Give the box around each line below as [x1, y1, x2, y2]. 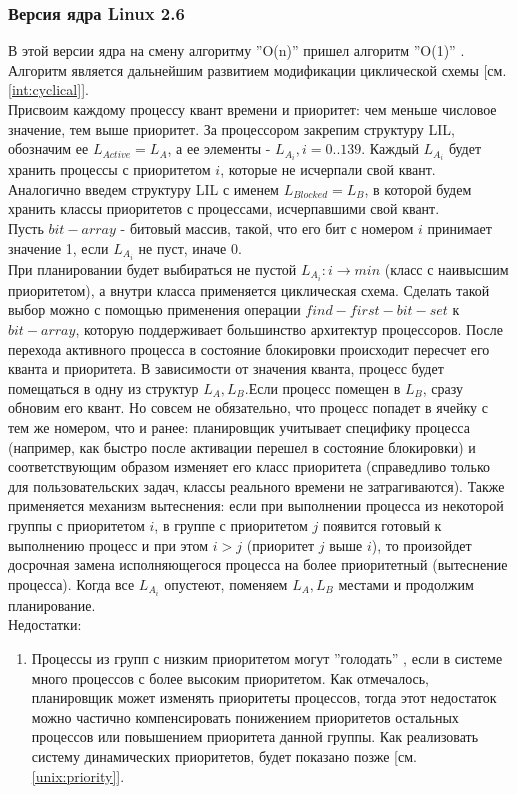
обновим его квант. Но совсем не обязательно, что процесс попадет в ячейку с [8, 397, 488, 418]
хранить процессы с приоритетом [8, 159, 211, 180]
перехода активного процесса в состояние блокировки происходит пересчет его [8, 338, 490, 359]
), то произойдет [371, 534, 472, 555]
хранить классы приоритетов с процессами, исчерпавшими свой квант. [8, 198, 440, 219]
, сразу [422, 377, 463, 398]
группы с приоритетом [8, 514, 145, 535]
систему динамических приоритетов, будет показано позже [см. [31, 746, 417, 766]
